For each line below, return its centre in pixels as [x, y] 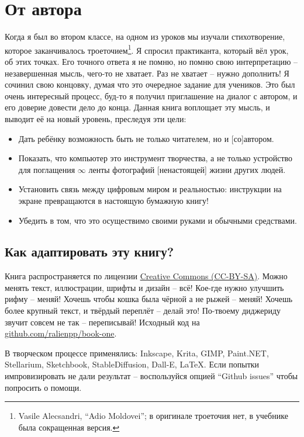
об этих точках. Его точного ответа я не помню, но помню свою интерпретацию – [151, 61]
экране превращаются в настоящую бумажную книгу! [113, 200]
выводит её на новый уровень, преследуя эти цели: [96, 118]
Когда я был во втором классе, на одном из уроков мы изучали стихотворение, [145, 37]
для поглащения [47, 169]
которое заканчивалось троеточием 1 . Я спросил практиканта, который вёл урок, [147, 49]
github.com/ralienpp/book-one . [61, 333]
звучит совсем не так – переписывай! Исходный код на [102, 322]
